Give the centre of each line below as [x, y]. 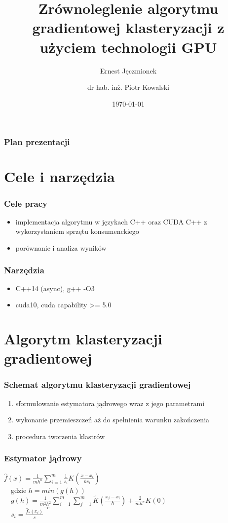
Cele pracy [26, 203]
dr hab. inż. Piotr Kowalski [128, 87]
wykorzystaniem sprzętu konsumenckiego [77, 231]
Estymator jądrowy [43, 458]
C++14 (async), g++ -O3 [55, 288]
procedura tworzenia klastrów [60, 436]
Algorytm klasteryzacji [83, 339]
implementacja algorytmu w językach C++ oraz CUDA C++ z [111, 221]
